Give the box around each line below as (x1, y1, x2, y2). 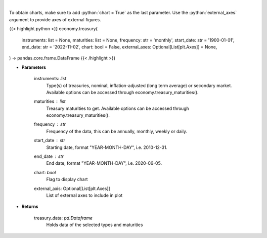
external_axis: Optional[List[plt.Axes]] (34, 186, 111, 191)
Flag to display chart (46, 176, 88, 183)
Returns (21, 203, 39, 210)
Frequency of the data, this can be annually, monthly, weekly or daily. (46, 128, 187, 134)
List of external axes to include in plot (46, 192, 123, 198)
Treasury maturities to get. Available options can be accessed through (46, 105, 189, 111)
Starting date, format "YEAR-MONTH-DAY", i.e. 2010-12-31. (46, 144, 168, 150)
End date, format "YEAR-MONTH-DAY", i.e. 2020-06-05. (46, 160, 162, 166)
